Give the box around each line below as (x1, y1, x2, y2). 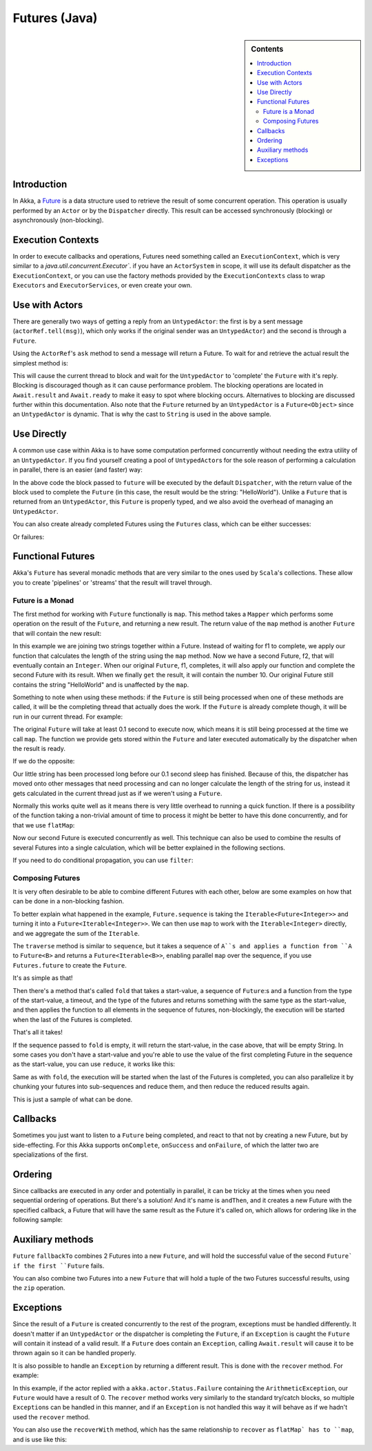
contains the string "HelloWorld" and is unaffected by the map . (12, 680, 189, 689)
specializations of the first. (12, 1150, 89, 1159)
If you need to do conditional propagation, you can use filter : (12, 856, 194, 864)
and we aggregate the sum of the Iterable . (12, 929, 140, 937)
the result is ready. (12, 745, 65, 753)
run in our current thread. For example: (12, 712, 123, 721)
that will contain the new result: (12, 629, 102, 637)
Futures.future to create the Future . (12, 961, 127, 969)
